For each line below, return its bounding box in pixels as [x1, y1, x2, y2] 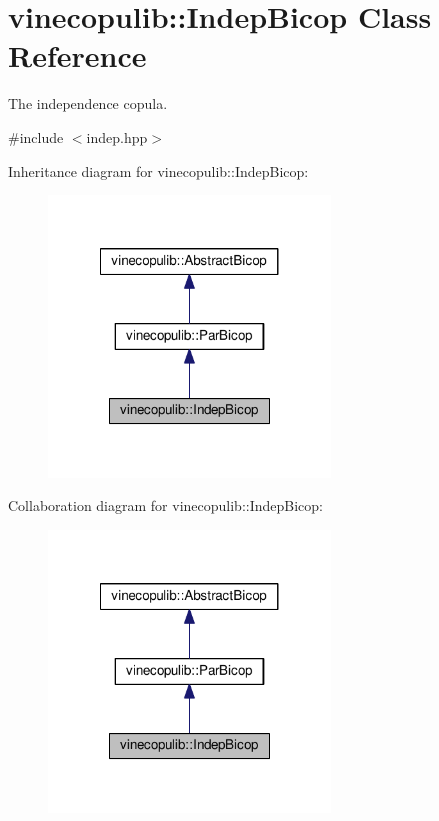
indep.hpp [86, 126, 148, 147]
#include [8, 126, 64, 147]
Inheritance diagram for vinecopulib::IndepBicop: [8, 160, 309, 181]
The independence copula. [8, 93, 168, 114]
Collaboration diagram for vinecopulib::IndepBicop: [8, 495, 323, 516]
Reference [8, 35, 147, 76]
